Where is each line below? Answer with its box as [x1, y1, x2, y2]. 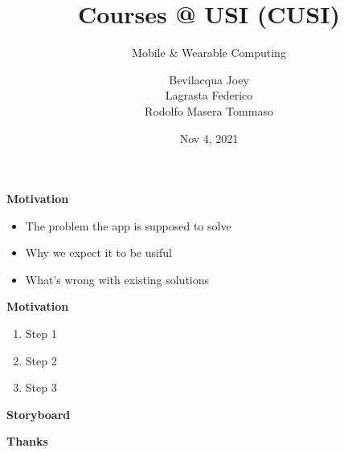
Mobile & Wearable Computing [132, 44, 286, 61]
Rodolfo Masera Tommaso [145, 102, 273, 119]
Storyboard [6, 405, 71, 422]
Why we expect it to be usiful [25, 244, 172, 261]
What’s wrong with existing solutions [25, 271, 210, 287]
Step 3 [25, 379, 57, 396]
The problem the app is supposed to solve [25, 217, 231, 234]
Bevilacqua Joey [169, 71, 249, 88]
